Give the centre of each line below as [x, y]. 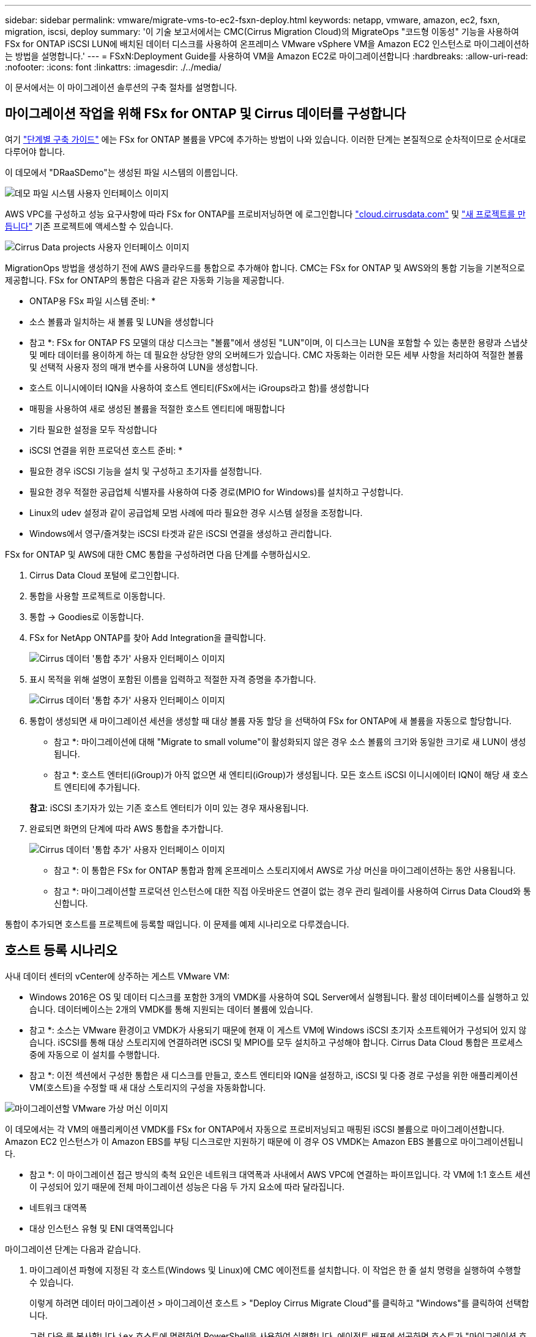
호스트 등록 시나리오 [61, 951]
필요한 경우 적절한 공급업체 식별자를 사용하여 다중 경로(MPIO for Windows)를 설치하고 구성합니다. [216, 492]
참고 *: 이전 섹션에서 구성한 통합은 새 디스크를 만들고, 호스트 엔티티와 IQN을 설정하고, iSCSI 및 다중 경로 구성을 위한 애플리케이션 [274, 1075]
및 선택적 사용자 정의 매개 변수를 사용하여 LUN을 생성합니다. [144, 367]
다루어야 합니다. [35, 151]
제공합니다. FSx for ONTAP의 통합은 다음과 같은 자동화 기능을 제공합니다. [145, 280]
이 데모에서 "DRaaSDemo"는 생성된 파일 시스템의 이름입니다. [121, 172]
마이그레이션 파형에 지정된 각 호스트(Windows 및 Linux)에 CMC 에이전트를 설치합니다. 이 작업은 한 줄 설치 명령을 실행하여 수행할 [275, 1270]
